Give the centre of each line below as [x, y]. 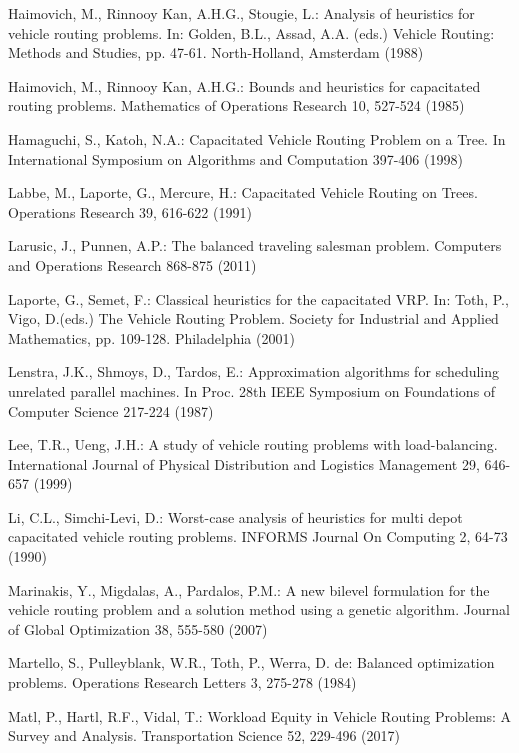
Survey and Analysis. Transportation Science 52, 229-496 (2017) [204, 735]
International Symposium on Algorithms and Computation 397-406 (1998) [235, 158]
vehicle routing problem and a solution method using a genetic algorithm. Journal [259, 609]
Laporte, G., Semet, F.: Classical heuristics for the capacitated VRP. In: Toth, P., [258, 298]
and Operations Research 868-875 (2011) [132, 264]
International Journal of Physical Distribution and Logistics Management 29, [244, 463]
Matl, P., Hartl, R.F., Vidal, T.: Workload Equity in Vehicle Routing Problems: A [260, 715]
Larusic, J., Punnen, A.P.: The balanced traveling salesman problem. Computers [255, 245]
